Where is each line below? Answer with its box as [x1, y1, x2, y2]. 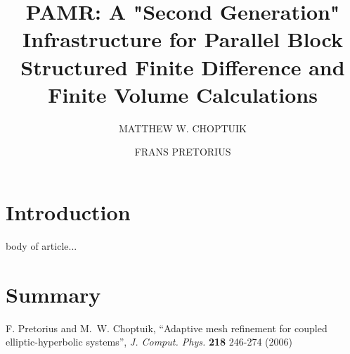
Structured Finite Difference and [20, 52, 345, 81]
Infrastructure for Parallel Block [22, 25, 343, 53]
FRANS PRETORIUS [134, 144, 231, 159]
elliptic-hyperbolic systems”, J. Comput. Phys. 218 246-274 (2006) [6, 334, 292, 349]
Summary [6, 279, 101, 308]
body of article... [6, 238, 77, 253]
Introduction [6, 197, 131, 226]
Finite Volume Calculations [48, 80, 318, 108]
